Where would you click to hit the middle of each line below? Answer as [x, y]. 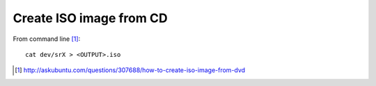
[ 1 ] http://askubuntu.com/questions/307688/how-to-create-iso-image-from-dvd [130, 70]
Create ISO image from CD [90, 18]
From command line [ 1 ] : [47, 39]
